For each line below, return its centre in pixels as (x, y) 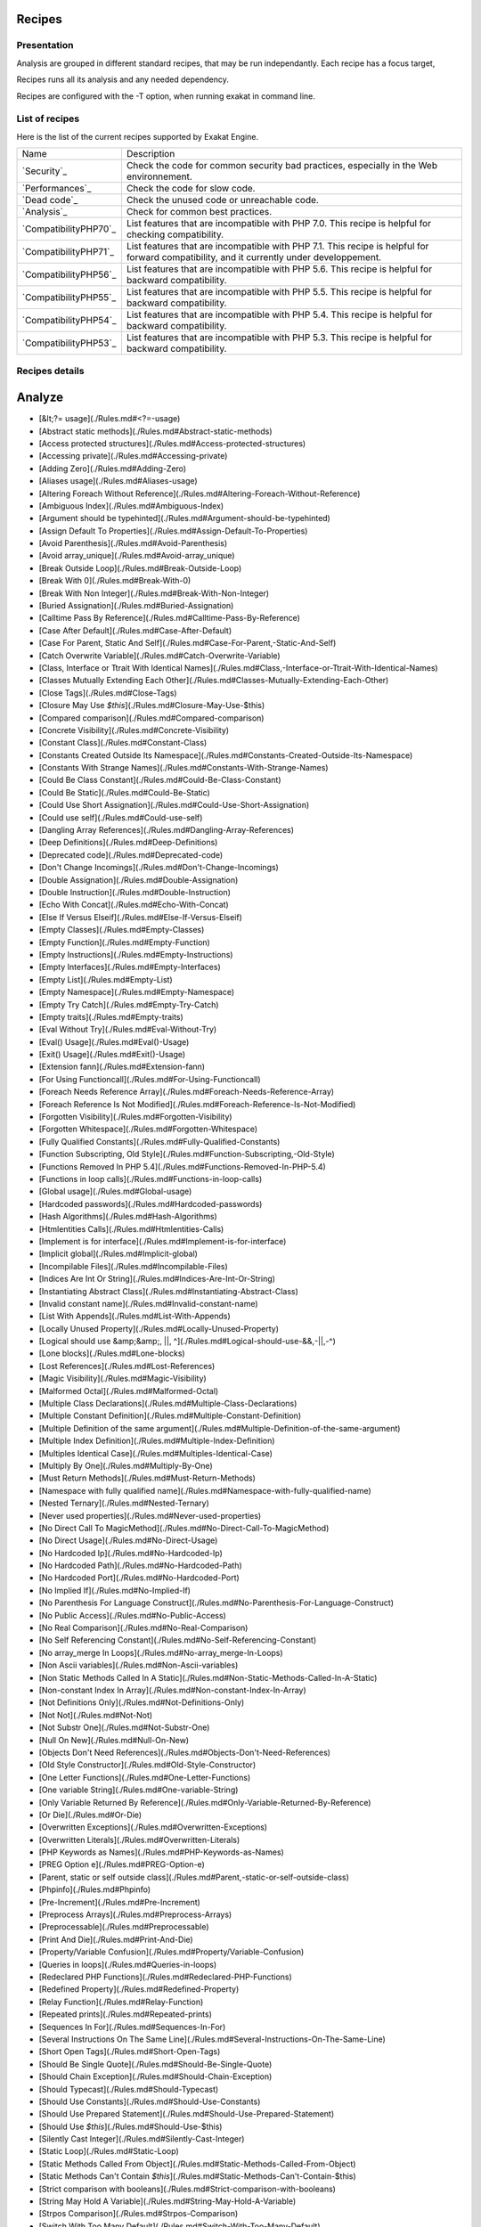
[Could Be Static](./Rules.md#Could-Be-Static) (125, 792)
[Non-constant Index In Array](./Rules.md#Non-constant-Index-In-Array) (172, 1690)
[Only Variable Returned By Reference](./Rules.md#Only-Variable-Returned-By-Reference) (205, 1802)
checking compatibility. (175, 234)
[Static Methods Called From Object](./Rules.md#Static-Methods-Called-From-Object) (197, 2164)
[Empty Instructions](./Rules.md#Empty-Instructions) (136, 954)
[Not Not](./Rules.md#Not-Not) (96, 1715)
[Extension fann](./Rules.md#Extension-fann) (122, 1067)
